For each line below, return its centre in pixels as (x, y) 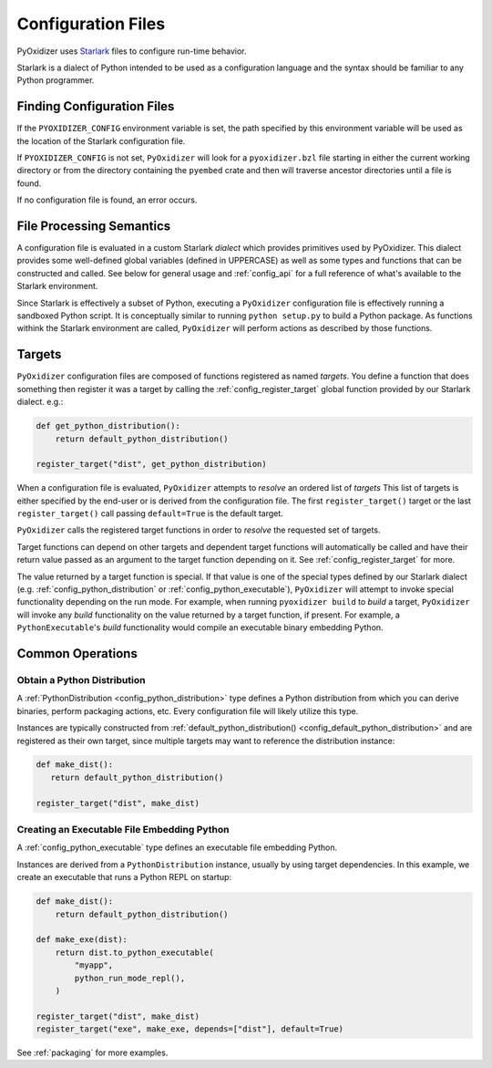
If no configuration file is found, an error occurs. (107, 200)
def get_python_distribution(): (108, 426)
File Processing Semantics (94, 226)
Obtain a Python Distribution (81, 679)
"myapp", (94, 965)
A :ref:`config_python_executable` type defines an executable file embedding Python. (177, 847)
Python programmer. (56, 80)
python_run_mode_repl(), (130, 978)
